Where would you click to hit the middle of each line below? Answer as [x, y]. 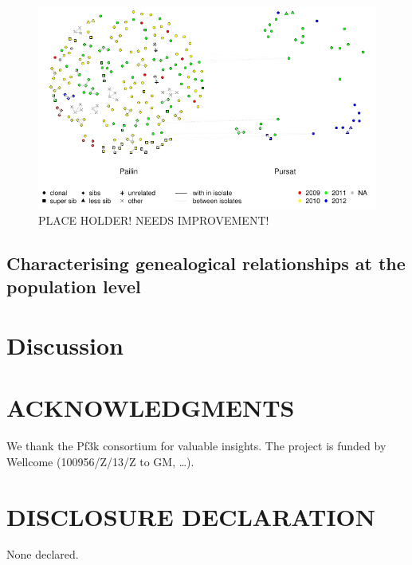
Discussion [65, 345]
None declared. [43, 554]
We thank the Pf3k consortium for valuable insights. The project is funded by [196, 446]
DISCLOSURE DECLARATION [191, 516]
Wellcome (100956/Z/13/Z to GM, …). [100, 461]
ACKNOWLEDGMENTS [151, 408]
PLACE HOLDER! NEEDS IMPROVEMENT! [154, 220]
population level [74, 286]
